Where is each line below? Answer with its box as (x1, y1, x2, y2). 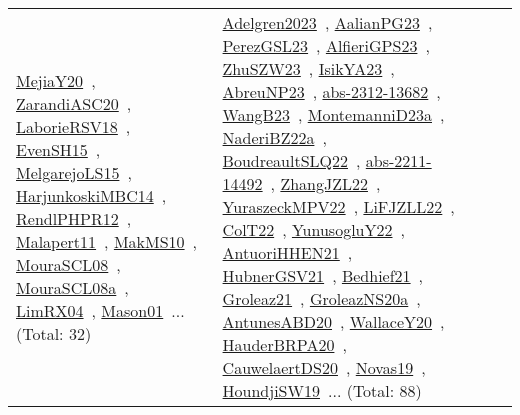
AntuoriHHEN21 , (222, 241, 353, 264)
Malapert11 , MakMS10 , (16, 229, 198, 253)
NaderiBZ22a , (222, 126, 327, 149)
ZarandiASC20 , (16, 91, 132, 115)
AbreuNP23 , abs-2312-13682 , (222, 80, 441, 103)
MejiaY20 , (16, 68, 96, 92)
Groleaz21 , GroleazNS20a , (222, 287, 421, 310)
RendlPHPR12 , (16, 206, 132, 230)
